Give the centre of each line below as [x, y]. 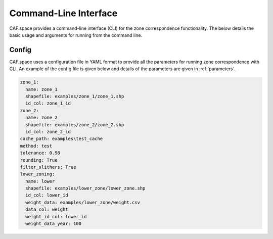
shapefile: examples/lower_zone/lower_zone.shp [85, 188]
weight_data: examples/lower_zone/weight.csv [83, 202]
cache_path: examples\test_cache [61, 139]
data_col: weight [47, 209]
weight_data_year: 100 [54, 224]
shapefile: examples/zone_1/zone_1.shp [75, 96]
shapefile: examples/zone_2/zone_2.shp [75, 125]
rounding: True [39, 160]
